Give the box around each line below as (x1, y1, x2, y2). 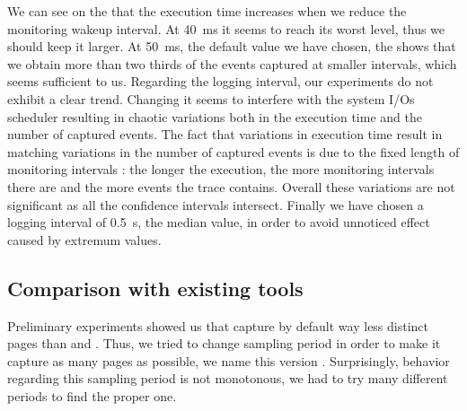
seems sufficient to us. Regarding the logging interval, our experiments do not (7, 72, 434, 91)
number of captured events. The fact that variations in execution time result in (7, 125, 443, 144)
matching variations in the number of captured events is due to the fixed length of (7, 142, 460, 161)
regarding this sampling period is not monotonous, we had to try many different (7, 369, 448, 388)
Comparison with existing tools (7, 274, 304, 302)
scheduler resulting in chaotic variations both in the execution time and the (7, 107, 422, 126)
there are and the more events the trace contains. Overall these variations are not (7, 177, 455, 196)
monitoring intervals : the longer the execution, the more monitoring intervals (7, 160, 435, 179)
